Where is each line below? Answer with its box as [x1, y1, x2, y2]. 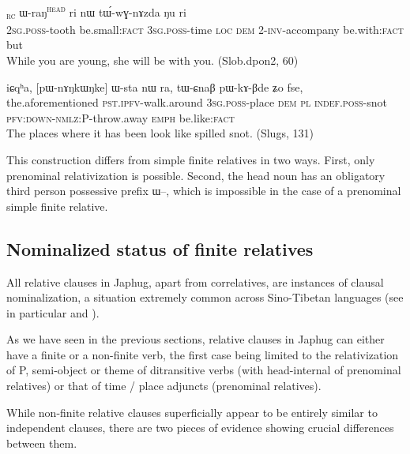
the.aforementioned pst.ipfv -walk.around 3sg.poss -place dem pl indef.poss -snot [6, 94, 387, 111]
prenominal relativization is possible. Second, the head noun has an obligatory [6, 167, 386, 183]
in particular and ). [6, 304, 100, 321]
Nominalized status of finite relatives [6, 236, 314, 261]
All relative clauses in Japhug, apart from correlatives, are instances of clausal [6, 273, 384, 290]
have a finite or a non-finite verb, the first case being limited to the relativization [6, 346, 399, 362]
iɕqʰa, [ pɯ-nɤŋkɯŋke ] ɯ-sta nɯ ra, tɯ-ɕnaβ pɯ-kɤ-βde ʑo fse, [6, 78, 303, 95]
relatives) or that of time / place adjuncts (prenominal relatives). [6, 377, 322, 394]
